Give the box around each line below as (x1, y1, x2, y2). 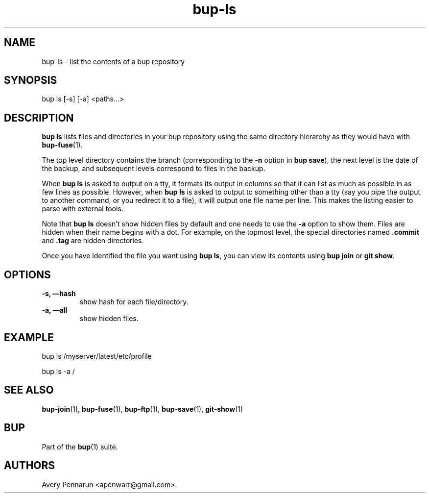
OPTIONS (4, 268, 51, 281)
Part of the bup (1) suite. (42, 442, 118, 451)
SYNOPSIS (4, 74, 57, 87)
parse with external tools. (42, 204, 123, 213)
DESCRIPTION (4, 111, 74, 124)
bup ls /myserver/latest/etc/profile (42, 351, 152, 360)
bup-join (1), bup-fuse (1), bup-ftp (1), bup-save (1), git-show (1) (42, 404, 243, 413)
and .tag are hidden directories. (42, 236, 144, 245)
